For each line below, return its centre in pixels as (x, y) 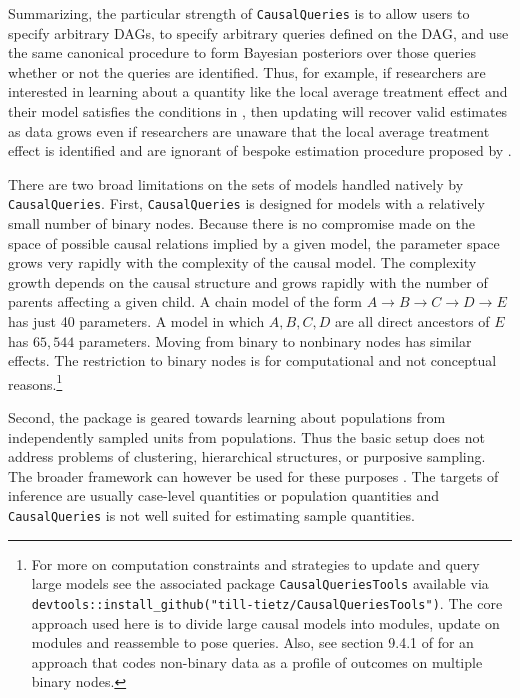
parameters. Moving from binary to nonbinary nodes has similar (275, 340)
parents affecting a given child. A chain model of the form (185, 301)
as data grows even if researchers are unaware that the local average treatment (249, 130)
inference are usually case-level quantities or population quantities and (223, 495)
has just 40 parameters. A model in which (136, 321)
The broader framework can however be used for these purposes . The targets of (253, 475)
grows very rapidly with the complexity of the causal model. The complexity (242, 262)
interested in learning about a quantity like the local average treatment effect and (258, 91)
